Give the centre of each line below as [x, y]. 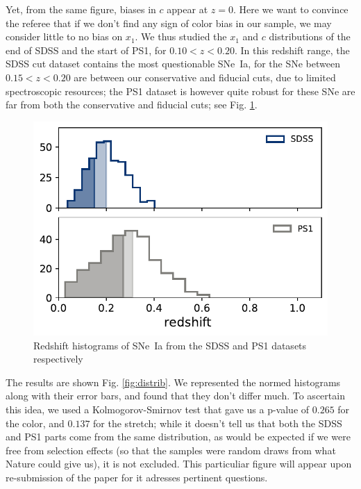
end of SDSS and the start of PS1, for [86, 50]
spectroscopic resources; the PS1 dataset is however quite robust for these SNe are [180, 91]
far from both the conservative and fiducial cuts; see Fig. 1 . [132, 105]
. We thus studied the [181, 36]
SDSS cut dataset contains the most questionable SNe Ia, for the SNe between [173, 64]
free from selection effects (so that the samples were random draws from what [171, 450]
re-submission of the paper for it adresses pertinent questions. [137, 477]
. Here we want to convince [291, 9]
